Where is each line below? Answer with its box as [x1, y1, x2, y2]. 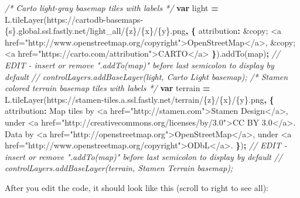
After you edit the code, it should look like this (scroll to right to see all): [5, 181, 268, 193]
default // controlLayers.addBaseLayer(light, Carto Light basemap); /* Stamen [5, 70, 288, 82]
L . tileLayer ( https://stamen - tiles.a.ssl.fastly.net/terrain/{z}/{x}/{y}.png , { [5, 93, 274, 105]
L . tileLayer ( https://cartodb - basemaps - [5, 13, 144, 25]
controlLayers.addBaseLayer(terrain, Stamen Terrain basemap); [5, 162, 233, 174]
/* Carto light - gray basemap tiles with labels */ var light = [5, 2, 219, 13]
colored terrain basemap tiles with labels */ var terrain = [5, 82, 210, 94]
